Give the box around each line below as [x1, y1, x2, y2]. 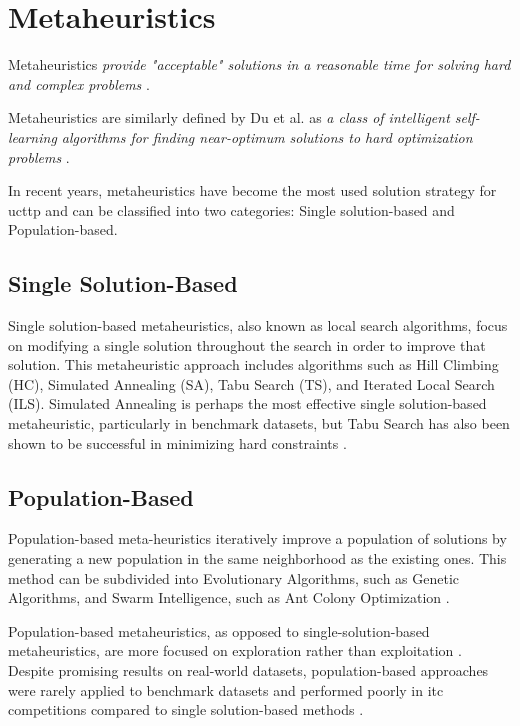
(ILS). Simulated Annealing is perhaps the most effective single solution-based [8, 393, 487, 414]
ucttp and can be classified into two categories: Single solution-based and [8, 199, 455, 220]
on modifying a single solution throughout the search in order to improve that [8, 334, 486, 355]
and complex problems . [8, 73, 150, 94]
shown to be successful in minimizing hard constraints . [8, 432, 347, 453]
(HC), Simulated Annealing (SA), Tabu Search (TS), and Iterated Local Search [8, 373, 495, 394]
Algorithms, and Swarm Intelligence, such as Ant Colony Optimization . [8, 587, 450, 608]
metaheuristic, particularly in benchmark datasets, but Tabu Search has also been [8, 413, 510, 434]
